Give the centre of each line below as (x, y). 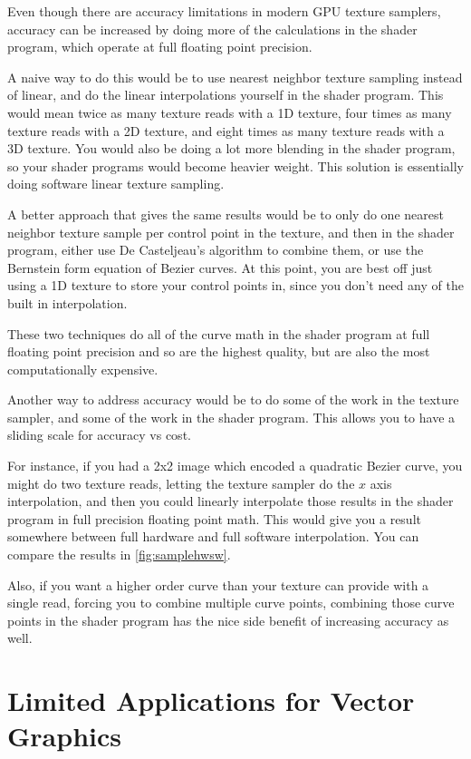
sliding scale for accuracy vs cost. (99, 435)
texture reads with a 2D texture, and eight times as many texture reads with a (226, 130)
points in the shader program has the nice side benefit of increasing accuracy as (228, 620)
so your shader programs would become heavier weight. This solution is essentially (235, 165)
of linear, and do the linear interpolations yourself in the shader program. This (226, 95)
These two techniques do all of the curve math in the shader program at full (219, 333)
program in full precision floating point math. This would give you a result (214, 518)
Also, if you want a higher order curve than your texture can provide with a (218, 584)
